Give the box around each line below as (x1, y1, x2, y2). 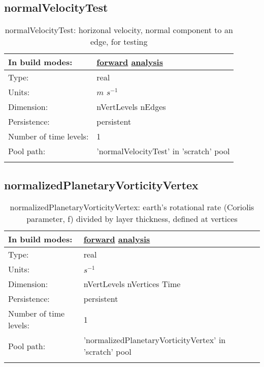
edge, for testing (90, 36, 148, 48)
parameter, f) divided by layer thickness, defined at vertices (26, 213, 238, 225)
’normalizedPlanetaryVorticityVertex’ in (83, 334, 226, 346)
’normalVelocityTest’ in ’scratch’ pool (96, 145, 230, 157)
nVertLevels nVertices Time (83, 278, 181, 290)
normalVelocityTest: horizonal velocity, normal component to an (5, 24, 233, 36)
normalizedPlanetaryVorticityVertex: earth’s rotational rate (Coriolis (10, 201, 254, 213)
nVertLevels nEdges (96, 101, 166, 113)
